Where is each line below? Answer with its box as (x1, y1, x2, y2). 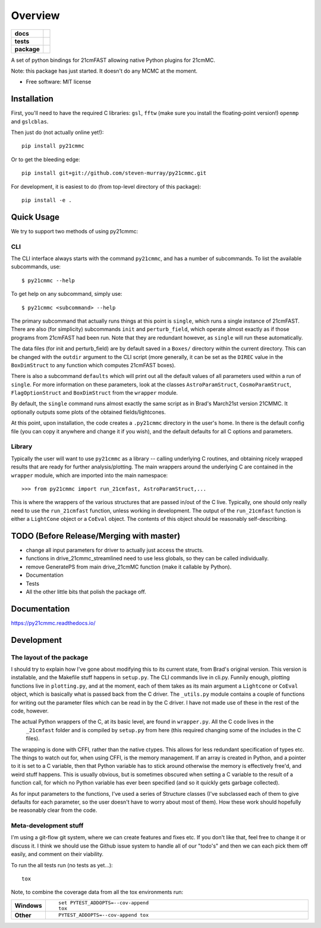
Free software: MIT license (26, 78, 92, 86)
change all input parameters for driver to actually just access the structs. (26, 546, 204, 554)
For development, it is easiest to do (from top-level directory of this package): (11, 183, 202, 190)
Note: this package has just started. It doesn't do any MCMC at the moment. (11, 67, 198, 74)
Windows (14, 901, 42, 910)
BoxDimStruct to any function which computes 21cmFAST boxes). (11, 361, 176, 368)
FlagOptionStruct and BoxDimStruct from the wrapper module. (11, 389, 178, 396)
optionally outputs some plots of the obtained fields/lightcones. (11, 408, 166, 415)
